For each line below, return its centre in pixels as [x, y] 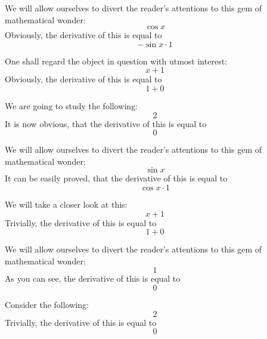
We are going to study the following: [71, 105]
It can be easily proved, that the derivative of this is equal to [116, 178]
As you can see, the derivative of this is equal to [93, 278]
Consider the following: [47, 304]
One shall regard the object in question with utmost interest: [116, 61]
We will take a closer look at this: [66, 204]
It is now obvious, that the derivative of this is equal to [106, 123]
